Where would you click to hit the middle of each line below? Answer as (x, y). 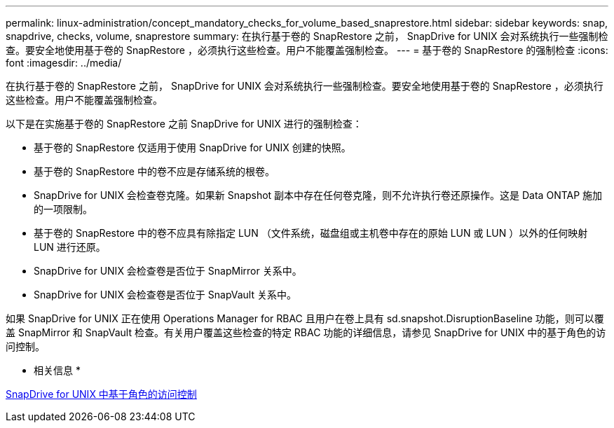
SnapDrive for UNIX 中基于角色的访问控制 (101, 394)
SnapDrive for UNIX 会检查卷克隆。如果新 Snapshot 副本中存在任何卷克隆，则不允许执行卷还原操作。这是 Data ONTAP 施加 (318, 195)
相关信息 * (57, 370)
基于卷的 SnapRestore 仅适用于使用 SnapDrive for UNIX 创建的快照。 (192, 147)
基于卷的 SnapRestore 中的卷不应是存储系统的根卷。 (154, 171)
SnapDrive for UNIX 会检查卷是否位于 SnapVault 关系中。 (165, 295)
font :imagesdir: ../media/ (64, 63)
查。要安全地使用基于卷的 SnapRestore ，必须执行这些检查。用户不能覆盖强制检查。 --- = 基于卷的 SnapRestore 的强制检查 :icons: (307, 50)
